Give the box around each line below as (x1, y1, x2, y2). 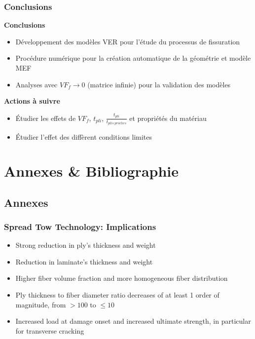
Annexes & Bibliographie (4, 160, 179, 181)
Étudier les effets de (15, 113, 76, 123)
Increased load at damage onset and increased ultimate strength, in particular (15, 316, 251, 326)
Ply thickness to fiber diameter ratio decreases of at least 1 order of (15, 289, 219, 300)
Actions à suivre (4, 96, 60, 106)
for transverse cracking (15, 325, 84, 336)
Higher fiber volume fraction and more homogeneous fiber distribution (15, 273, 228, 283)
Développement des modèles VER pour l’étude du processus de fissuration (15, 36, 240, 46)
